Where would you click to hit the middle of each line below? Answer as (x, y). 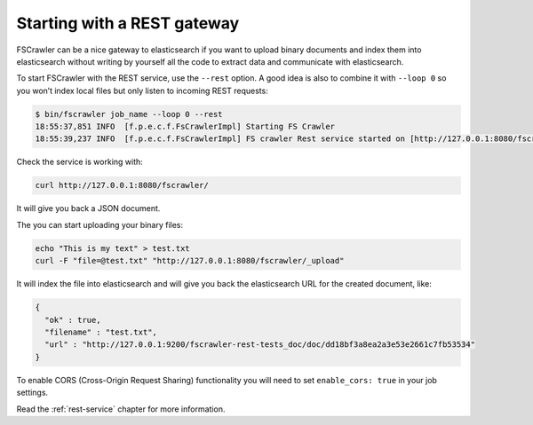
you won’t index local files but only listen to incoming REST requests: (142, 91)
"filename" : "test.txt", (101, 332)
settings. (32, 393)
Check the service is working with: (80, 162)
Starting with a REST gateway (128, 23)
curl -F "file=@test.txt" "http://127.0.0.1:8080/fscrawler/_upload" (190, 261)
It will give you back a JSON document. (88, 209)
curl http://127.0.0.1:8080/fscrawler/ (122, 185)
